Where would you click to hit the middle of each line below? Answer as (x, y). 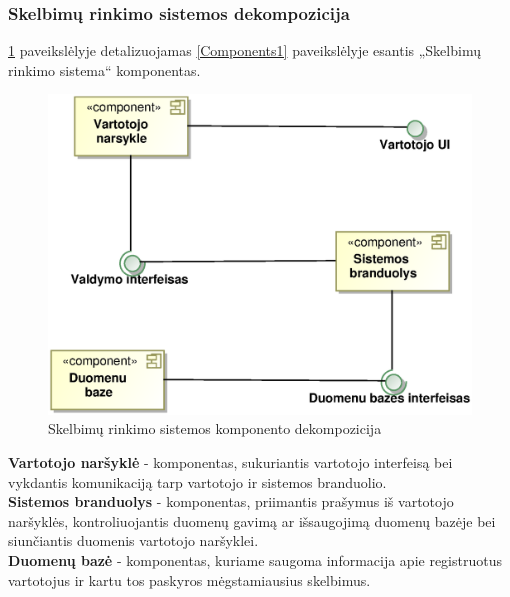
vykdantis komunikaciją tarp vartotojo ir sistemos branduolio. (197, 481)
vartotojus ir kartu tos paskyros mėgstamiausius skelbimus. (189, 579)
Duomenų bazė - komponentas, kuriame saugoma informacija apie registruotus (255, 560)
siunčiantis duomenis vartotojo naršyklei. (133, 540)
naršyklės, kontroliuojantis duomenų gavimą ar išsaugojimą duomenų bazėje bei (252, 520)
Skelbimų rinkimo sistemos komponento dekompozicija (215, 428)
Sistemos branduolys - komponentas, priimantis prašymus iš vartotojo (231, 501)
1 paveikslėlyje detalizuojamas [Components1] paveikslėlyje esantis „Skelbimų (244, 50)
